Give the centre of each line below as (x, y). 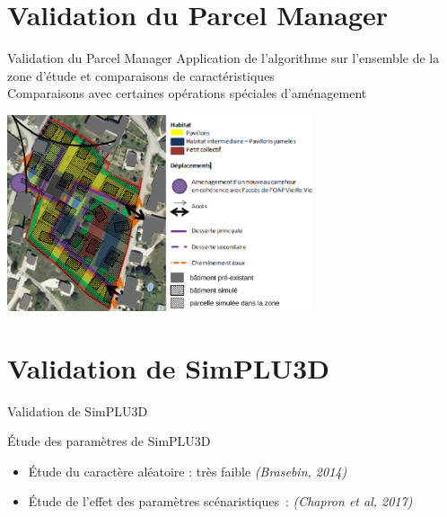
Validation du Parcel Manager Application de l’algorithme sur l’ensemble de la (223, 58)
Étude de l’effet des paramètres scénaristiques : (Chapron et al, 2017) (220, 501)
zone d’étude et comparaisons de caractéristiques (141, 75)
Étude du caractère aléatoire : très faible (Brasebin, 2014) (188, 471)
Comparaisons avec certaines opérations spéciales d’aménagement (187, 93)
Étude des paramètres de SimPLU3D (109, 441)
